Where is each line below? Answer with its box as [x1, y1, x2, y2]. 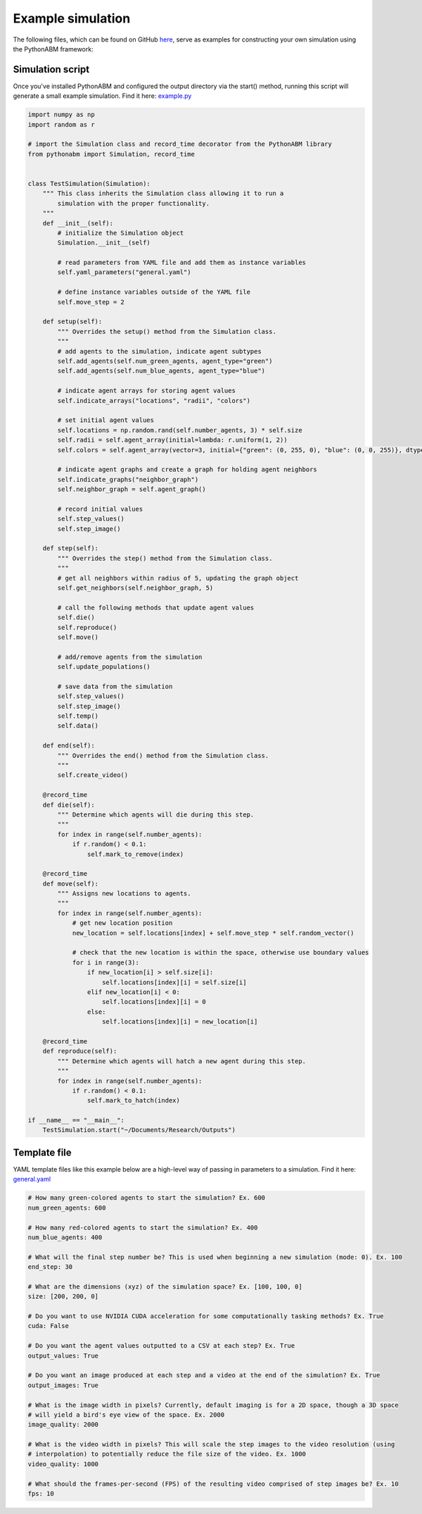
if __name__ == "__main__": [27, 1117, 124, 1124]
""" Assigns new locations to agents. [57, 890, 191, 898]
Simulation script [13, 63, 90, 75]
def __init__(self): [42, 219, 114, 227]
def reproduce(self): [42, 1047, 117, 1055]
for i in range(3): [72, 958, 140, 967]
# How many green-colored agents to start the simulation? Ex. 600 [27, 1194, 266, 1202]
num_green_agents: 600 [27, 1203, 106, 1212]
